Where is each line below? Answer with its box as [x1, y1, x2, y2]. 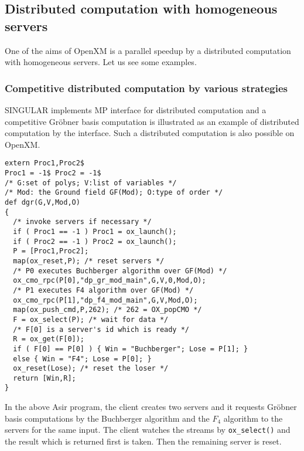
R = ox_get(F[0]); [13, 335, 85, 344]
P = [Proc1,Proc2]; [13, 247, 89, 256]
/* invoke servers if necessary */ [13, 218, 152, 226]
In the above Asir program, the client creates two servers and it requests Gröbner [5, 401, 297, 413]
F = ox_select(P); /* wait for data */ [13, 315, 169, 324]
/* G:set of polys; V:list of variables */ [5, 178, 177, 187]
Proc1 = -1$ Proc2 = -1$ [5, 169, 101, 178]
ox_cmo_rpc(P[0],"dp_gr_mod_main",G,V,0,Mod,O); [13, 276, 206, 285]
